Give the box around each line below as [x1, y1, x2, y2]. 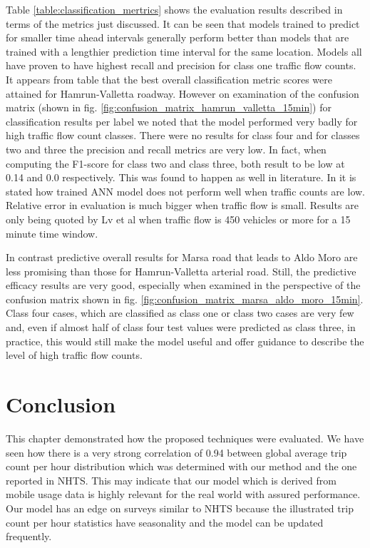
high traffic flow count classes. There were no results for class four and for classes [6, 128, 360, 143]
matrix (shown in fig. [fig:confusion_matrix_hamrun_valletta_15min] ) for [6, 100, 332, 115]
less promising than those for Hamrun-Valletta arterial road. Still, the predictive [6, 263, 356, 278]
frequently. [6, 529, 52, 544]
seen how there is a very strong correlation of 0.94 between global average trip [6, 445, 347, 460]
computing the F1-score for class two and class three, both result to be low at [6, 156, 345, 171]
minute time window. [6, 225, 98, 240]
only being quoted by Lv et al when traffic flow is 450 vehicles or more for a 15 [6, 211, 351, 226]
